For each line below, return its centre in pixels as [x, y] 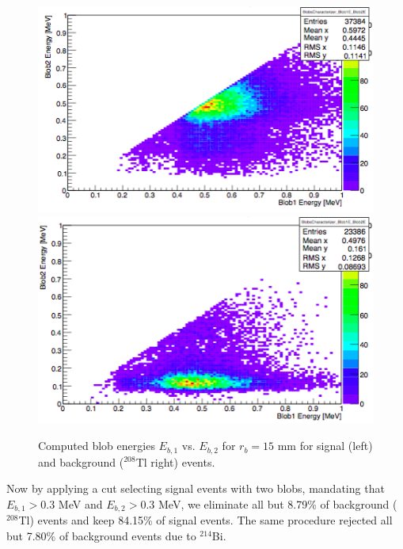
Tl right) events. [175, 461]
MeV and [80, 503]
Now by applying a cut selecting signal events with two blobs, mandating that [196, 488]
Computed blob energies [97, 446]
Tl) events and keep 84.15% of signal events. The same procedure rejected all [205, 520]
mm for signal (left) [325, 446]
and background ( [81, 461]
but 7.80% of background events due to [101, 535]
